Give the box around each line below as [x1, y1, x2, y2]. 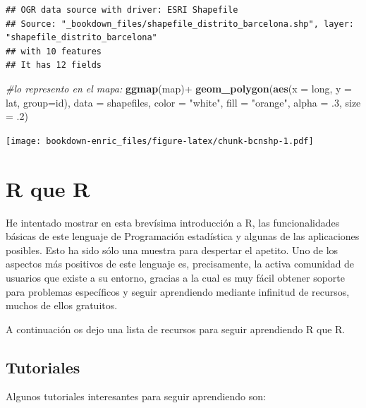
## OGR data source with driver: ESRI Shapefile [6, 5, 238, 15]
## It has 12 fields [6, 60, 102, 71]
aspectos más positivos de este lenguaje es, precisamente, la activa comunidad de [6, 256, 355, 271]
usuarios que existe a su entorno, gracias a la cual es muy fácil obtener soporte [6, 270, 345, 284]
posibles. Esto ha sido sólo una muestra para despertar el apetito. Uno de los [6, 242, 338, 257]
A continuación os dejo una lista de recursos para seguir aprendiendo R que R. [6, 321, 346, 336]
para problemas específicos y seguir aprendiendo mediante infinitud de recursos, [6, 284, 350, 299]
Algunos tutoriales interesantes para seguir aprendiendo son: [6, 389, 266, 404]
